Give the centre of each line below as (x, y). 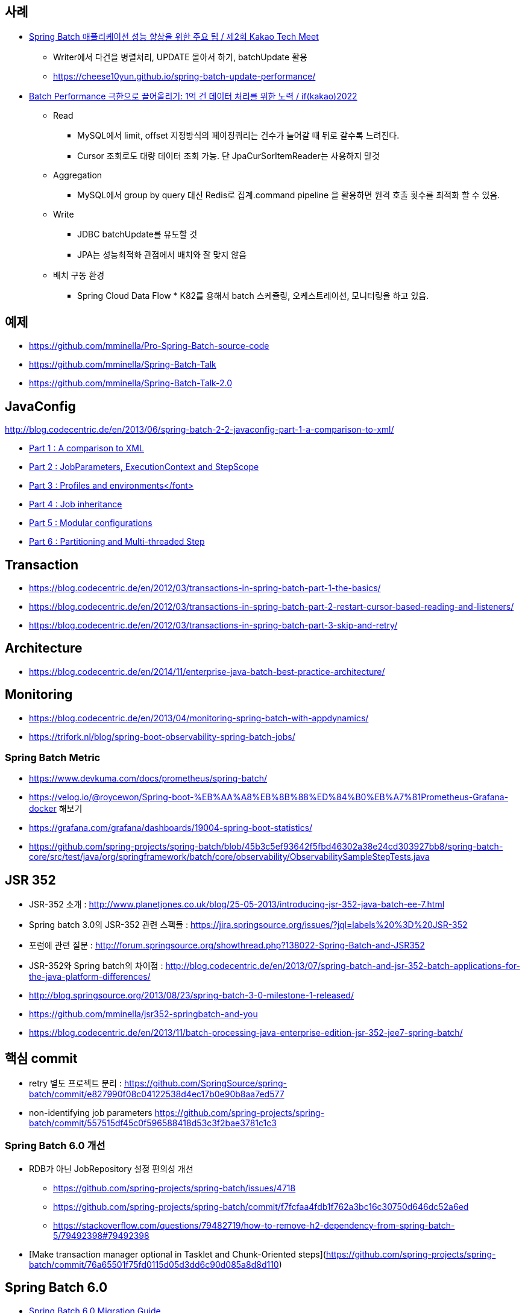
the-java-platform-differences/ (90, 977)
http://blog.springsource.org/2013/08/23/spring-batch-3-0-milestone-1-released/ (191, 995)
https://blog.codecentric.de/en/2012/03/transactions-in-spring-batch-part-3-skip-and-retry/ (213, 625)
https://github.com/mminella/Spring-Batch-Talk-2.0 (131, 383)
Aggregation (78, 175)
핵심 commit (41, 1058)
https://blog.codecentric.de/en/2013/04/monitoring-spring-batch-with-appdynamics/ (199, 718)
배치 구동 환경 (79, 275)
